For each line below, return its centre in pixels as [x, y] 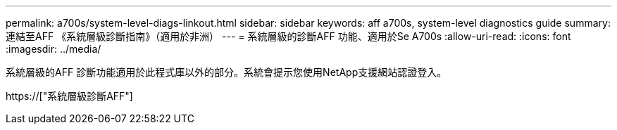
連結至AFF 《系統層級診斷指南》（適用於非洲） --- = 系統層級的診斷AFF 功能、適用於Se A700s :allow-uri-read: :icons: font [288, 36]
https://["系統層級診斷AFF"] [69, 96]
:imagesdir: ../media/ [54, 49]
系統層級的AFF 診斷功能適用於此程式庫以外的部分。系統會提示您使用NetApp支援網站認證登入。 [226, 72]
